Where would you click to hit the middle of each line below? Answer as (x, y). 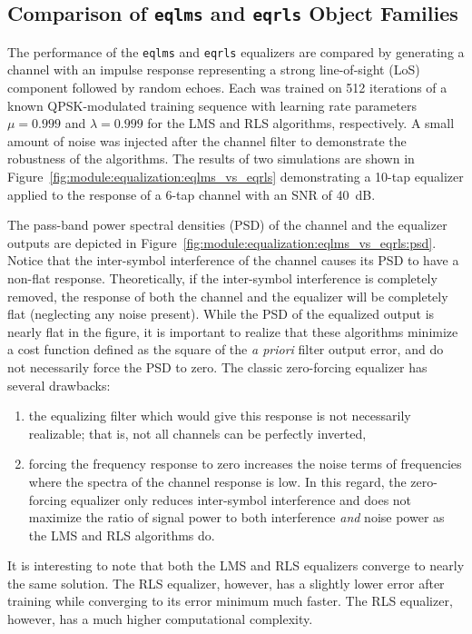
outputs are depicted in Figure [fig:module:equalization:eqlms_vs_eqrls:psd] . (222, 242)
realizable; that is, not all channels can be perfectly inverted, (197, 433)
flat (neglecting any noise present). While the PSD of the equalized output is (221, 314)
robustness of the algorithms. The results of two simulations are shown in (211, 158)
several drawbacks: (59, 385)
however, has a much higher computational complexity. (160, 619)
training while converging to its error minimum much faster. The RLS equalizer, (230, 601)
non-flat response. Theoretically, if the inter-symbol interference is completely (222, 277)
